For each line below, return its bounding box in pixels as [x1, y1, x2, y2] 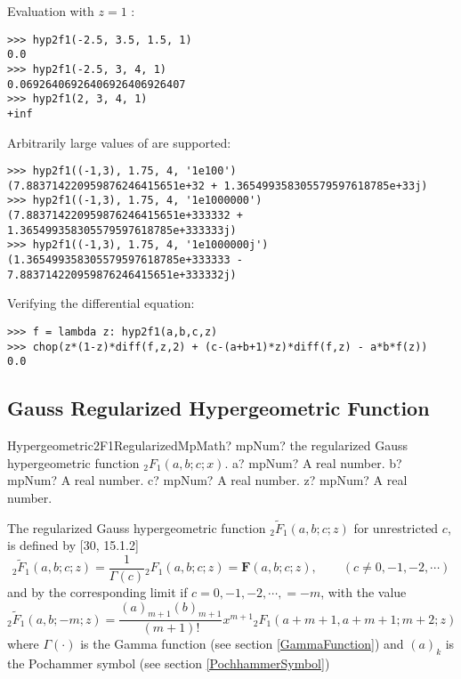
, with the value [320, 582, 407, 601]
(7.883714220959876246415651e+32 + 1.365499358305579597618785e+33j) [7, 179, 428, 192]
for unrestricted [353, 518, 439, 537]
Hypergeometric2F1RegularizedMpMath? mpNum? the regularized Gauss [7, 436, 408, 455]
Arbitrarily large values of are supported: [7, 133, 231, 151]
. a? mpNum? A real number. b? [224, 453, 402, 472]
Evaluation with [7, 2, 94, 20]
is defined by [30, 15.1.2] [7, 536, 139, 554]
